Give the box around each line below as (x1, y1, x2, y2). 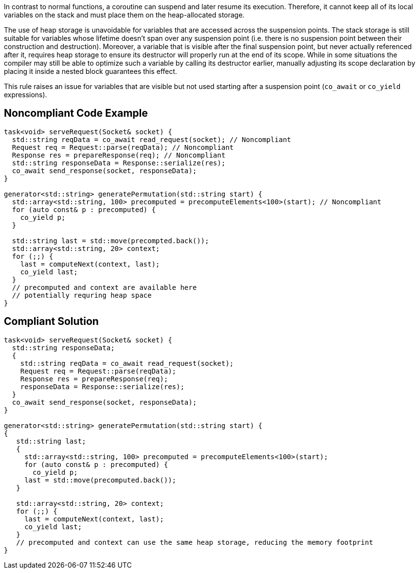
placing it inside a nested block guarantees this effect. (4, 67, 177, 75)
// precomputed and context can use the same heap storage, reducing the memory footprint (16, 538, 373, 546)
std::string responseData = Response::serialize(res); (12, 159, 226, 167)
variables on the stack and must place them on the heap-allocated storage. (4, 11, 245, 19)
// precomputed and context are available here (12, 283, 197, 291)
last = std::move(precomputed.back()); (24, 476, 177, 484)
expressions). (4, 90, 47, 99)
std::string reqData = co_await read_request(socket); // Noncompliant (12, 135, 291, 143)
